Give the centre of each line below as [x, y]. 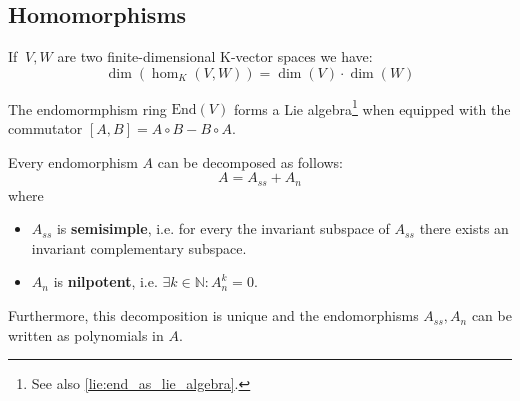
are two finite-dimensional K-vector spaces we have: [215, 56]
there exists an [464, 228]
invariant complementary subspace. [139, 247]
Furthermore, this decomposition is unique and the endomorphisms [213, 315]
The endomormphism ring [87, 108]
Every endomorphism [73, 161]
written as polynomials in [86, 334]
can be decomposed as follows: [250, 161]
